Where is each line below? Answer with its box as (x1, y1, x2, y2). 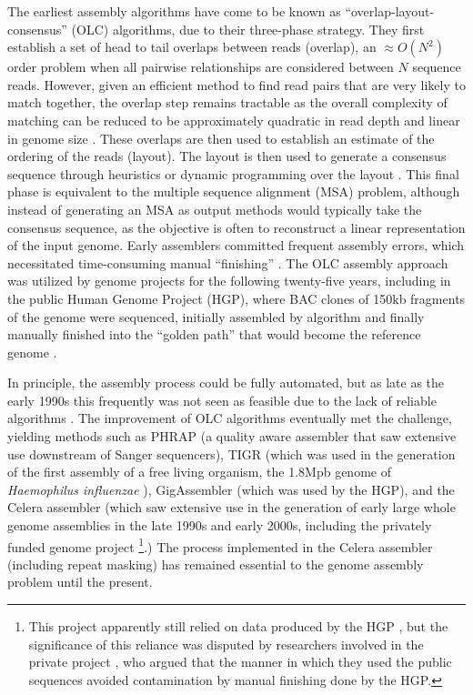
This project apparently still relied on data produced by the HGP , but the (28, 617, 448, 636)
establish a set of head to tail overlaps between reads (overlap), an (7, 37, 377, 56)
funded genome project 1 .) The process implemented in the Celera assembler (7, 534, 433, 556)
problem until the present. (7, 572, 153, 591)
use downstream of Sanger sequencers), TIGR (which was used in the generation (7, 444, 456, 463)
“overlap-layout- (345, 2, 435, 20)
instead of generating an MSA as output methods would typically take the (7, 199, 422, 218)
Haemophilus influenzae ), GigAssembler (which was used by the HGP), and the (7, 479, 455, 499)
